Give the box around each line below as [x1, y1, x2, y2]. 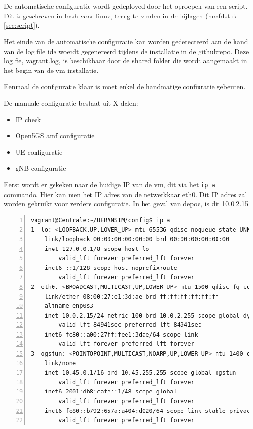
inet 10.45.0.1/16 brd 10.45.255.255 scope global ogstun [44, 369, 236, 376]
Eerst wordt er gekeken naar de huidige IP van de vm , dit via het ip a [4, 179, 215, 189]
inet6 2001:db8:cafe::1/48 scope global [44, 388, 177, 395]
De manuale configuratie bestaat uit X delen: [4, 97, 138, 107]
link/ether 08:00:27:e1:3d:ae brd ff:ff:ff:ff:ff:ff [44, 293, 219, 300]
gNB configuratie [15, 163, 66, 173]
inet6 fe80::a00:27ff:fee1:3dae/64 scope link [44, 331, 198, 338]
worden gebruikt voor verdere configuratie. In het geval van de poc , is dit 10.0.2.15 [4, 198, 249, 209]
